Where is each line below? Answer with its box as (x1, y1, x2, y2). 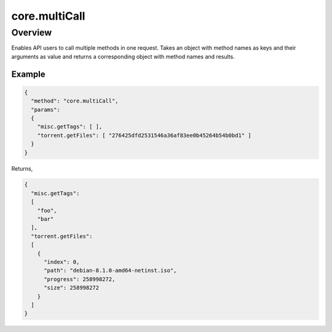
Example (11, 69, 45, 79)
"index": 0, (44, 258, 80, 265)
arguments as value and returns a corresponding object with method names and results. (11, 53, 235, 60)
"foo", (37, 207, 57, 214)
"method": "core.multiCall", (31, 98, 119, 104)
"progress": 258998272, (44, 276, 116, 282)
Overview (11, 27, 52, 38)
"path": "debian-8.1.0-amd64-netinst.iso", (44, 267, 177, 274)
